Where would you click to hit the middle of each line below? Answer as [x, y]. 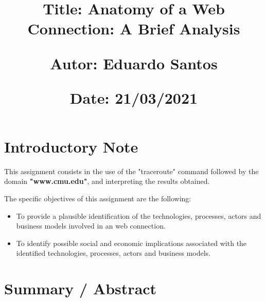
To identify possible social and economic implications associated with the [131, 243]
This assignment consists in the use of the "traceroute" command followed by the [131, 171]
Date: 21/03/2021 [134, 97]
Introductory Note [71, 146]
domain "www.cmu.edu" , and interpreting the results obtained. [107, 181]
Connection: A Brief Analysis [134, 29]
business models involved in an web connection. [91, 226]
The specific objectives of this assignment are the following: [98, 199]
